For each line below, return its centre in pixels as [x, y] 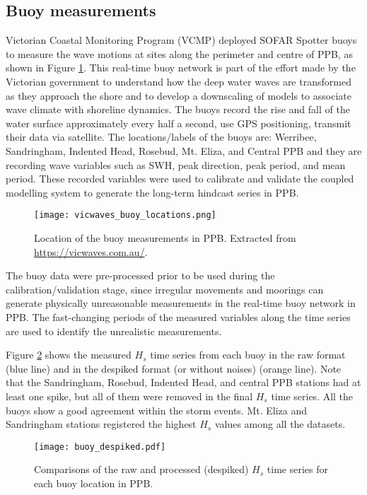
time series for [297, 469]
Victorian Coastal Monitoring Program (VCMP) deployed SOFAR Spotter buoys [181, 40]
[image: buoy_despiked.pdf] [100, 447]
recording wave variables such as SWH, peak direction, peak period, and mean [176, 164]
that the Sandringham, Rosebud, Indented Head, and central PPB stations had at [183, 382]
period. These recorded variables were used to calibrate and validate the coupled [180, 179]
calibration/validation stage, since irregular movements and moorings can [165, 289]
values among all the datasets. [280, 424]
